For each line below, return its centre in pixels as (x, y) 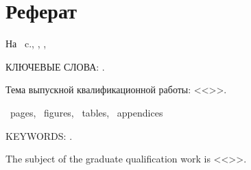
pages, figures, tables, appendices (86, 112)
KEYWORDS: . (39, 135)
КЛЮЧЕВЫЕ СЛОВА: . (55, 66)
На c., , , (26, 44)
